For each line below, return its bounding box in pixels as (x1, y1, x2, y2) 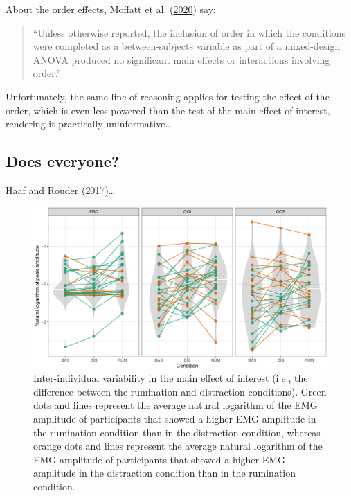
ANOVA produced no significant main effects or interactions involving (33, 52, 330, 67)
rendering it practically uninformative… (6, 116, 172, 131)
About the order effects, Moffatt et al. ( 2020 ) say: (6, 2, 216, 16)
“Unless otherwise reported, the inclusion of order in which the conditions (33, 25, 346, 39)
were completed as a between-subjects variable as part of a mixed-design (33, 39, 341, 53)
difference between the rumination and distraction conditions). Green (33, 384, 327, 398)
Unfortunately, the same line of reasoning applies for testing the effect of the (6, 89, 330, 103)
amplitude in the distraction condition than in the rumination (33, 466, 296, 480)
